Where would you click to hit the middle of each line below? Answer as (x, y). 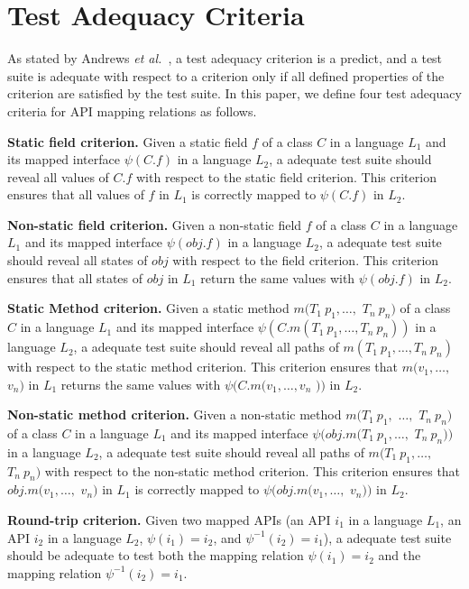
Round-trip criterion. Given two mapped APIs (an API (169, 520)
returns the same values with (141, 384)
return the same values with (278, 277)
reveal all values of (58, 176)
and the (400, 555)
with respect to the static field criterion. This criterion (286, 176)
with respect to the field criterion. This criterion (306, 260)
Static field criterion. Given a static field (128, 141)
